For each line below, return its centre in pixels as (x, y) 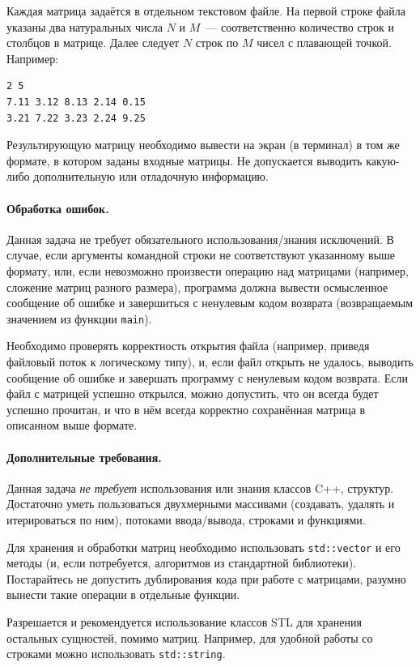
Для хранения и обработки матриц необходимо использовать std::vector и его (204, 547)
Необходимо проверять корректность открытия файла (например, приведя (188, 346)
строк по (217, 43)
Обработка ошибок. (58, 208)
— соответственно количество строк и (300, 26)
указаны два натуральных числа (85, 26)
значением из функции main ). (79, 318)
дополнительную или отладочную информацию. (151, 176)
